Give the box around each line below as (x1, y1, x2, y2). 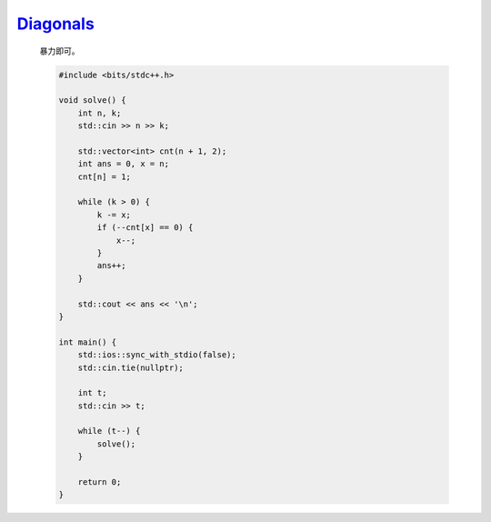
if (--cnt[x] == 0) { (96, 223, 194, 233)
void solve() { (58, 95, 126, 105)
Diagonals (16, 14, 95, 34)
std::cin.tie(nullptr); (77, 362, 184, 373)
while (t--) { (77, 426, 141, 437)
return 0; (77, 477, 122, 487)
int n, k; (77, 107, 122, 118)
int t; (77, 387, 107, 398)
